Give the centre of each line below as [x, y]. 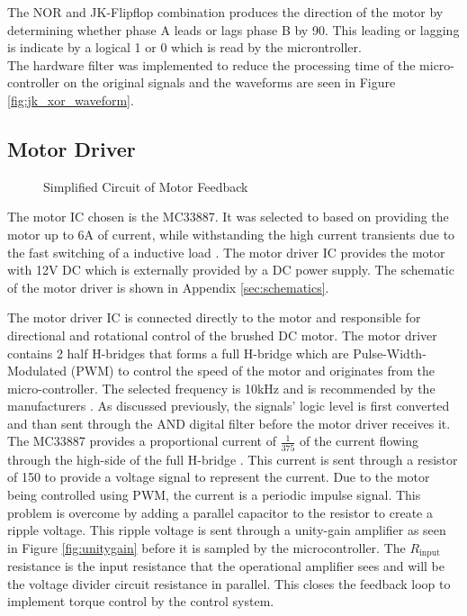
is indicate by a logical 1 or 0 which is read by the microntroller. [184, 47]
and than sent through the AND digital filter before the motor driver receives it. [229, 423]
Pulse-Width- [390, 353]
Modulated [37, 371]
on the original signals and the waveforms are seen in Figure [229, 82]
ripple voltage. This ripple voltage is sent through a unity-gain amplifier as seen [227, 530]
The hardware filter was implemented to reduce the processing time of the [211, 64]
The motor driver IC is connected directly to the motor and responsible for [214, 317]
